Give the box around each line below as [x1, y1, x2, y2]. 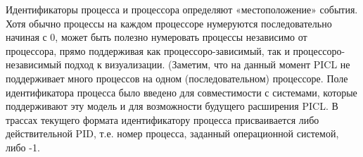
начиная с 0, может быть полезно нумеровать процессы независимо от [6, 30, 307, 44]
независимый [6, 57, 62, 72]
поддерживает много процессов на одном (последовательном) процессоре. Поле [6, 70, 348, 85]
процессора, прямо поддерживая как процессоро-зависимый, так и [6, 43, 290, 58]
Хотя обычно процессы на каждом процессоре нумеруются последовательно [6, 15, 332, 30]
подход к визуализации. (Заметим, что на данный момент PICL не [64, 57, 350, 72]
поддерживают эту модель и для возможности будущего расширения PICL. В [6, 99, 338, 113]
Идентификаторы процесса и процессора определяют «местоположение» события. [6, 2, 358, 16]
